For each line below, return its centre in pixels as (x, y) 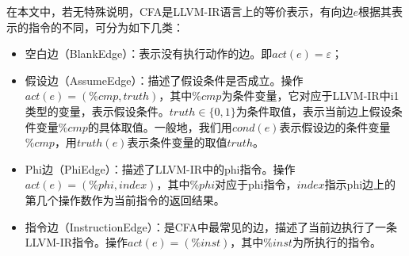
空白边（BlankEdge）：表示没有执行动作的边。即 (149, 53)
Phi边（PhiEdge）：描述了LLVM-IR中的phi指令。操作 (160, 168)
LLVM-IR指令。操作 (76, 242)
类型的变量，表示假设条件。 (97, 111)
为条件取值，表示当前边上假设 (313, 111)
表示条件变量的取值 (177, 142)
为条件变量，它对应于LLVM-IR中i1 (310, 96)
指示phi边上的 (360, 184)
